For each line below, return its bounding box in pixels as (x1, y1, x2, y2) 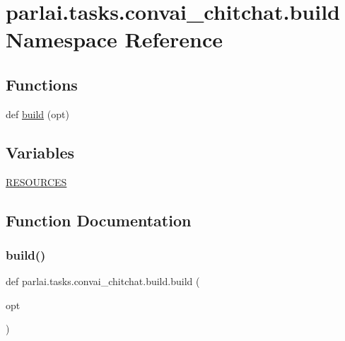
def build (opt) (6, 106, 69, 121)
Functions (6, 73, 78, 95)
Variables (6, 141, 75, 163)
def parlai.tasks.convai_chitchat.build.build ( (6, 274, 200, 289)
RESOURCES (6, 174, 67, 189)
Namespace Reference (6, 25, 223, 54)
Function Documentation (6, 209, 192, 231)
